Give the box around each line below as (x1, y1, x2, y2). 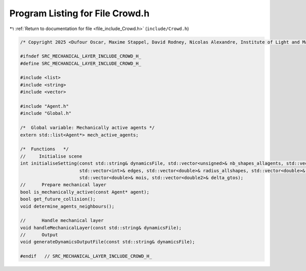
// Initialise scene (20, 153, 83, 159)
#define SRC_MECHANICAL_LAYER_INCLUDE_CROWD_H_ (20, 60, 141, 66)
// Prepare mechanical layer (20, 182, 107, 188)
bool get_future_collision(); (20, 196, 96, 202)
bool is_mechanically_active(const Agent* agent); (20, 189, 150, 195)
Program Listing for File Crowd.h (9, 8, 150, 19)
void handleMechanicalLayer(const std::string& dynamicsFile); (20, 225, 182, 231)
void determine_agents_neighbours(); (20, 203, 115, 209)
